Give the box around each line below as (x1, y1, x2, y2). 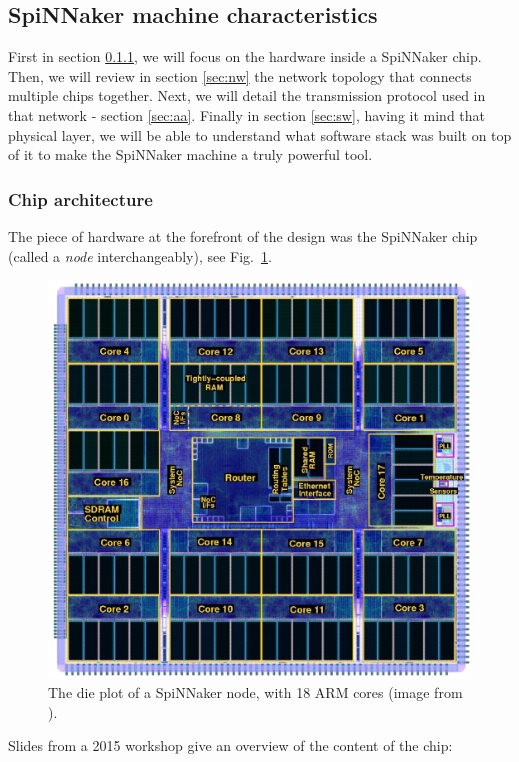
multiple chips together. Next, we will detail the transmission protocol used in (8, 85, 486, 106)
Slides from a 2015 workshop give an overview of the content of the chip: (8, 735, 453, 756)
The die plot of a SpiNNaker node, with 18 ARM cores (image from (48, 682, 463, 703)
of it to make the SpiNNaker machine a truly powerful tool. (8, 144, 373, 165)
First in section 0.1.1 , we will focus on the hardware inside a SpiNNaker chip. (8, 46, 482, 67)
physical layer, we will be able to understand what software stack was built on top (8, 124, 512, 145)
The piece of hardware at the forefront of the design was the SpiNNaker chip (8, 225, 478, 246)
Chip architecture (8, 186, 153, 211)
